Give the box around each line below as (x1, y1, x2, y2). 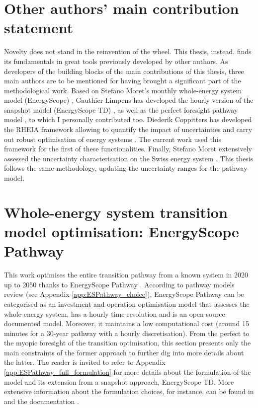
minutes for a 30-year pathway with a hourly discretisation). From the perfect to (4, 328, 250, 338)
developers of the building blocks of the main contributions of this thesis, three (4, 66, 244, 76)
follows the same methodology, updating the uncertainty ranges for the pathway (4, 163, 248, 173)
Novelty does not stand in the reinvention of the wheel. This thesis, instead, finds (4, 46, 252, 57)
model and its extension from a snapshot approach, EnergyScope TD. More (4, 376, 234, 387)
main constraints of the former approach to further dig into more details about (4, 347, 244, 357)
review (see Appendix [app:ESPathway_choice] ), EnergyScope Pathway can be (4, 289, 244, 299)
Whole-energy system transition (4, 202, 228, 222)
